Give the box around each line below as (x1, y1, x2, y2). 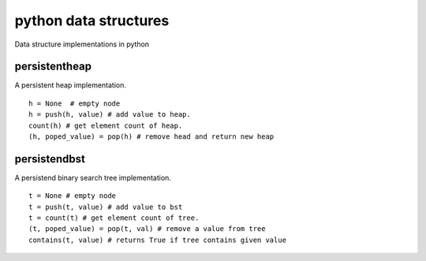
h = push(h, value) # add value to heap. (28, 110, 191, 119)
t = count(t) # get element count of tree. (28, 214, 200, 222)
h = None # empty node (28, 99, 121, 108)
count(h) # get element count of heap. (28, 121, 183, 130)
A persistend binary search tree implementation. (14, 173, 171, 182)
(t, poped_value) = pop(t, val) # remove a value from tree (28, 225, 266, 233)
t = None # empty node (28, 192, 117, 200)
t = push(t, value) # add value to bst (28, 202, 183, 211)
